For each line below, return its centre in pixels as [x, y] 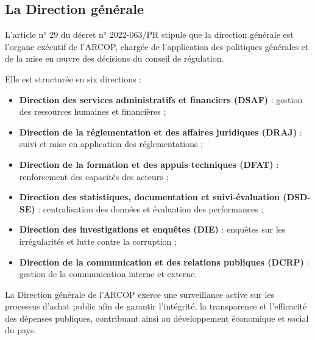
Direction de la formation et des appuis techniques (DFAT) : [149, 164]
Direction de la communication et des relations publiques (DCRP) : [164, 262]
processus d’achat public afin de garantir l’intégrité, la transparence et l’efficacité [156, 306]
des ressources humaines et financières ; [93, 111]
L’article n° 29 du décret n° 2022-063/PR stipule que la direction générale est [149, 34]
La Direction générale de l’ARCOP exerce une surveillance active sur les [140, 294]
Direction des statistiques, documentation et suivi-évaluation [150, 197]
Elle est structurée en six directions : [73, 78]
